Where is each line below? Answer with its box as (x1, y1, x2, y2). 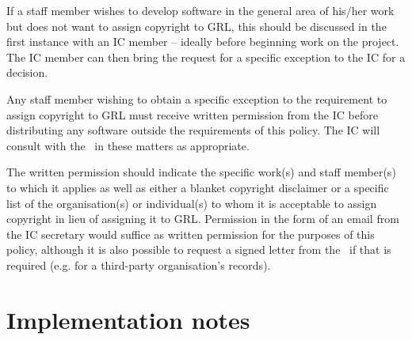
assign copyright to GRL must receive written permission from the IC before (6, 106, 378, 123)
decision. (6, 64, 48, 81)
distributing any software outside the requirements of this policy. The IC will (6, 122, 380, 138)
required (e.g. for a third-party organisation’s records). (6, 256, 271, 273)
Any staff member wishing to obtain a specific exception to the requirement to (6, 90, 387, 107)
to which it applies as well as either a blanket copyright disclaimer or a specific (6, 179, 389, 195)
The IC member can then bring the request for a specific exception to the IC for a (6, 48, 406, 65)
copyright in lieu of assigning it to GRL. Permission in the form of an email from (6, 210, 399, 227)
